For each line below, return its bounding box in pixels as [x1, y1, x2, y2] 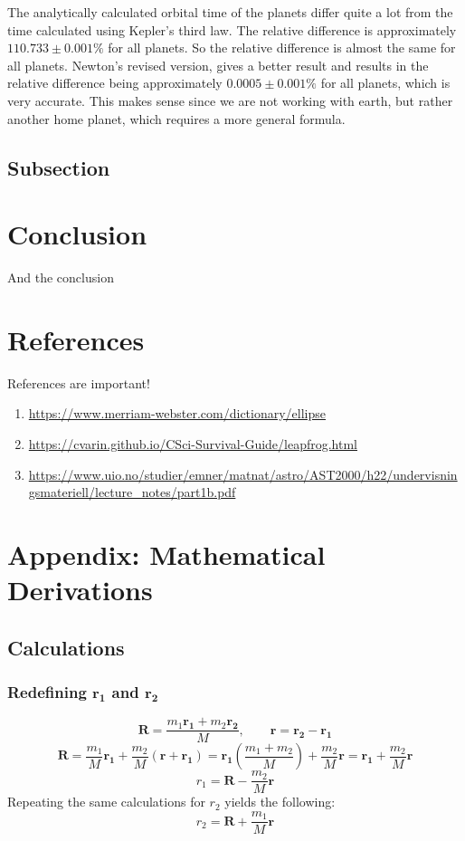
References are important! [7, 373, 150, 392]
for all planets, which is [320, 73, 451, 92]
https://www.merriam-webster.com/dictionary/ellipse [28, 404, 327, 423]
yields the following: [224, 792, 336, 811]
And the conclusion [7, 268, 114, 287]
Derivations [7, 571, 153, 608]
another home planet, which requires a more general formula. [7, 109, 346, 128]
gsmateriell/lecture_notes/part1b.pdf [28, 483, 236, 502]
